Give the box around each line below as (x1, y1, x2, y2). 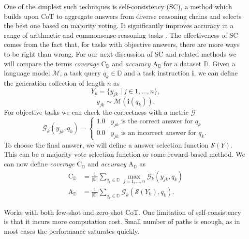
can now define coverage (4, 159, 75, 169)
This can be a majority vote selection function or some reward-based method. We (4, 149, 245, 159)
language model (4, 68, 50, 78)
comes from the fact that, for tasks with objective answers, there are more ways (4, 39, 240, 49)
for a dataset (163, 58, 202, 68)
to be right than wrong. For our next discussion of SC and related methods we (4, 48, 236, 59)
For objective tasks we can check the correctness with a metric (4, 107, 189, 117)
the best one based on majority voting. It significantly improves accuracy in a (4, 20, 234, 30)
